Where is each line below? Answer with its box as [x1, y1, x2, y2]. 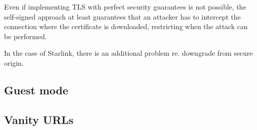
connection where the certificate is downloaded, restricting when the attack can [4, 21, 248, 32]
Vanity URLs [4, 111, 74, 127]
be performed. [4, 31, 47, 41]
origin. [4, 57, 24, 68]
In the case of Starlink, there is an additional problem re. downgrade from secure [4, 48, 253, 58]
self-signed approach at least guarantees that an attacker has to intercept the [4, 11, 241, 22]
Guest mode [4, 82, 68, 97]
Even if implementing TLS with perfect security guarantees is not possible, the [4, 2, 246, 12]
